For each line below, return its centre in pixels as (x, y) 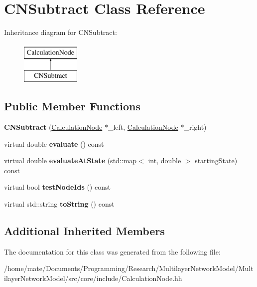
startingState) (216, 160)
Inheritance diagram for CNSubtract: (61, 32)
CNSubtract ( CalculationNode (53, 127)
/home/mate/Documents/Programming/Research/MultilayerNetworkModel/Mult (129, 268)
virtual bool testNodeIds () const (57, 187)
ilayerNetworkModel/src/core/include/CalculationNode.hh (93, 278)
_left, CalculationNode (143, 127)
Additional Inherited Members (84, 231)
